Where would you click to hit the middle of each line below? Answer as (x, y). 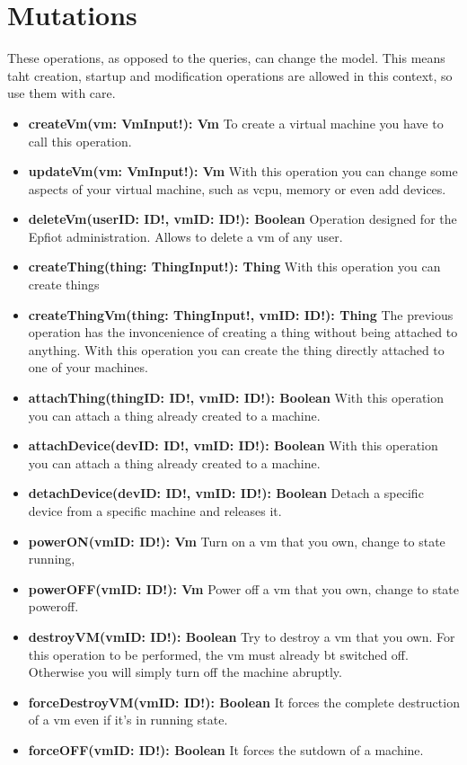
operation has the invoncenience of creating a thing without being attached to (243, 332)
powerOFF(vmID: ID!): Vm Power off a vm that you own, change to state (244, 588)
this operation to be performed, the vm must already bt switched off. (218, 654)
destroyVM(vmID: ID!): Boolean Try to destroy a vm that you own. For (242, 636)
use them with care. (62, 93)
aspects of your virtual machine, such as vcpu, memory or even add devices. (237, 188)
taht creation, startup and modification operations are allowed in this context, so (230, 75)
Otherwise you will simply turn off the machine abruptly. (185, 672)
